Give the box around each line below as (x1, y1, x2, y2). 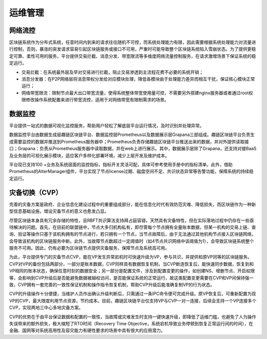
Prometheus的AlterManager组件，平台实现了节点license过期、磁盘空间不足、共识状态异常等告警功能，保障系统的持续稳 (9, 169, 254, 174)
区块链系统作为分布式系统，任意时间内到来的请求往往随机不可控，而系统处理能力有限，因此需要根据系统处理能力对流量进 (9, 40, 256, 45)
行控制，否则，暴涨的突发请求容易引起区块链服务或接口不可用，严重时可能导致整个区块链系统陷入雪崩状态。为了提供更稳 (9, 46, 256, 52)
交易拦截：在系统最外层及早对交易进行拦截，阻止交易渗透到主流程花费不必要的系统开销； (21, 69, 204, 75)
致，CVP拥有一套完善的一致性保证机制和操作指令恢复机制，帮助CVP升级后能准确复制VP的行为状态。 (9, 282, 215, 288)
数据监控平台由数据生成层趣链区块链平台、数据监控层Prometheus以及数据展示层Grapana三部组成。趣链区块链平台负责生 (9, 131, 255, 138)
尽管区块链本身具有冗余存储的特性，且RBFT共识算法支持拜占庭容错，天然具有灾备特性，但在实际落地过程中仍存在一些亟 (9, 217, 254, 223)
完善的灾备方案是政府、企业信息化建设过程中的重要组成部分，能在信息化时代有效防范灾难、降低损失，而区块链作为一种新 (9, 201, 256, 207)
